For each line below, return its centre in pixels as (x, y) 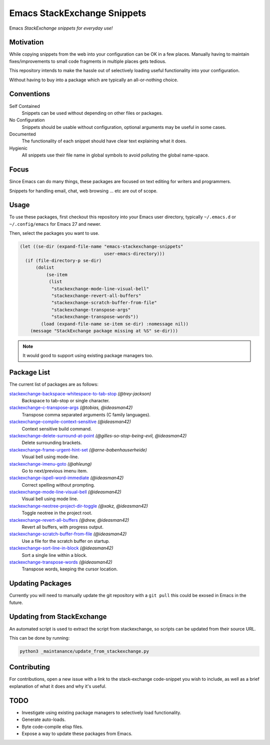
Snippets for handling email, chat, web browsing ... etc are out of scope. (83, 191)
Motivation (26, 42)
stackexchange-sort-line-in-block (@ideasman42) (61, 548)
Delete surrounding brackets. (52, 443)
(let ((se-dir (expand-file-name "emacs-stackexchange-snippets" (101, 247)
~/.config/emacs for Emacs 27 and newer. (55, 224)
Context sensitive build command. (57, 428)
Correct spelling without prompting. (58, 485)
